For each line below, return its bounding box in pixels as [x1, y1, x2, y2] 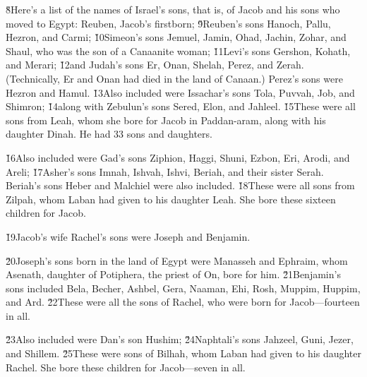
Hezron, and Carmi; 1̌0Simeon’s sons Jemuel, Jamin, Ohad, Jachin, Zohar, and [6, 30, 347, 44]
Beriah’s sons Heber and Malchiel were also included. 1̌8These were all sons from [6, 178, 355, 193]
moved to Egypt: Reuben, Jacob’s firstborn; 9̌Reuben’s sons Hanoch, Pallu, [6, 16, 331, 30]
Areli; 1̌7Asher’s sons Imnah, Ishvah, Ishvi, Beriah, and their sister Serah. [6, 164, 324, 179]
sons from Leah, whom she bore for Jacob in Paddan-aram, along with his [6, 112, 326, 127]
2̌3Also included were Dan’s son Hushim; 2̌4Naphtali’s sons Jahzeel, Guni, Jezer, [6, 332, 354, 347]
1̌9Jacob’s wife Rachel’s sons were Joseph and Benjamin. [6, 229, 251, 244]
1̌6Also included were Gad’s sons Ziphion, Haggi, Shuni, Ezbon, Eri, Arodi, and [6, 150, 350, 164]
